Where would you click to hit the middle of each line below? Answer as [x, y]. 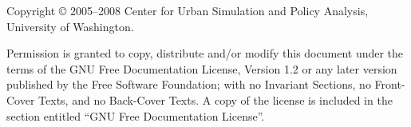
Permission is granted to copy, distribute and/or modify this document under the [205, 53]
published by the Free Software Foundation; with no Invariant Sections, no [189, 84]
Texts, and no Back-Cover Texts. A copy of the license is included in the [215, 99]
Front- [390, 84]
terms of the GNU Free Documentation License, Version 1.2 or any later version [202, 68]
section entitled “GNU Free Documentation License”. [136, 115]
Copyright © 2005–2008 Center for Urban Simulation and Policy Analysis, [188, 10]
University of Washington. [70, 26]
